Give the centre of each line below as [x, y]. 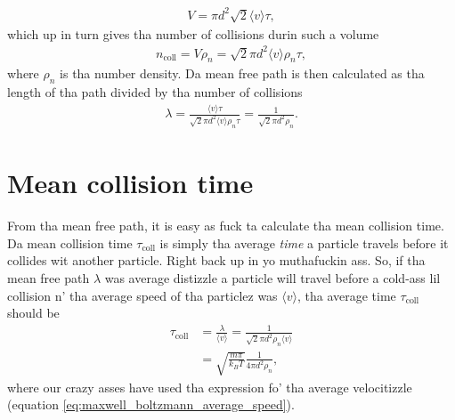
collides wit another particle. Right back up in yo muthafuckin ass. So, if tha [216, 260]
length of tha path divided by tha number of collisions [155, 92]
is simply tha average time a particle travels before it [304, 242]
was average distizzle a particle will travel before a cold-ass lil [272, 277]
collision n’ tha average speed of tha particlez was [142, 295]
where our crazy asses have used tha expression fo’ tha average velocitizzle [210, 387]
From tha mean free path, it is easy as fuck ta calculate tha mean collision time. [226, 226]
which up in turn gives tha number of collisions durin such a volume [193, 33]
